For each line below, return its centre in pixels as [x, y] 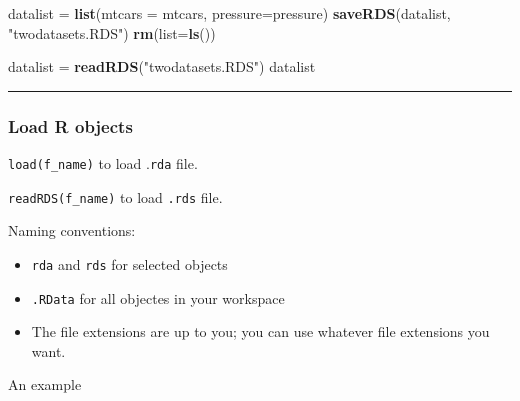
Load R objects [70, 125]
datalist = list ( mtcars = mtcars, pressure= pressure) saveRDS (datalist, [229, 13]
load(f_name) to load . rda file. [103, 163]
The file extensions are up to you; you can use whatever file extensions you [260, 331]
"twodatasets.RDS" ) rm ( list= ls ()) [112, 32]
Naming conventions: [72, 230]
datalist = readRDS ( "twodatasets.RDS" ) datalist [162, 66]
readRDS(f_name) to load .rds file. [115, 196]
